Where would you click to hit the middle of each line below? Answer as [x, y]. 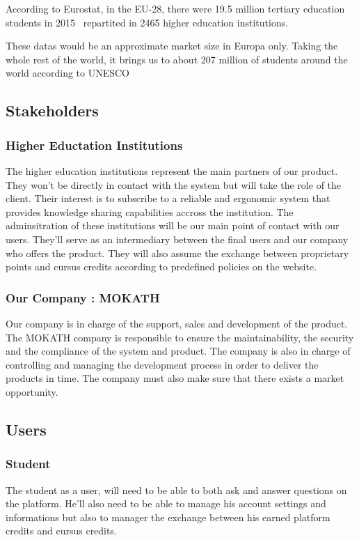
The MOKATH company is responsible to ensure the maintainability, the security [180, 337]
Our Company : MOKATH [83, 297]
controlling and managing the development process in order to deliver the [162, 364]
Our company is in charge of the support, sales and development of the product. [177, 323]
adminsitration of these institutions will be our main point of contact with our [173, 225]
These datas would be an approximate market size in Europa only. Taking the [172, 46]
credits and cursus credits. [61, 531]
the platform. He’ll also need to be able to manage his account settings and [166, 503]
